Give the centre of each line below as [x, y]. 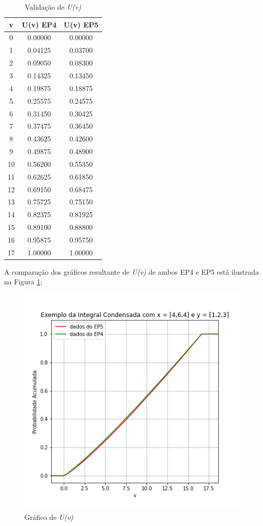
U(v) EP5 [81, 24]
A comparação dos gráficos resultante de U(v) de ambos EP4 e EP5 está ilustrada [131, 271]
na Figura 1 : [23, 282]
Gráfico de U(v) [49, 517]
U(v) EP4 [39, 24]
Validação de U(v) [53, 7]
